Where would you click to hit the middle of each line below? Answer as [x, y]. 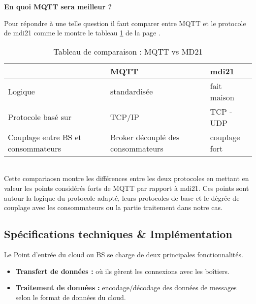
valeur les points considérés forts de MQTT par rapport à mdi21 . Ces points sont [127, 188]
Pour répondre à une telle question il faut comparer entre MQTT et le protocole [125, 23]
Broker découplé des [145, 137]
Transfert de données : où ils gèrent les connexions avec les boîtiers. [123, 271]
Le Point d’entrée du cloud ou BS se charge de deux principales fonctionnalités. [124, 254]
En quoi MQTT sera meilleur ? [58, 6]
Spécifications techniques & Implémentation [118, 234]
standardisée [131, 91]
